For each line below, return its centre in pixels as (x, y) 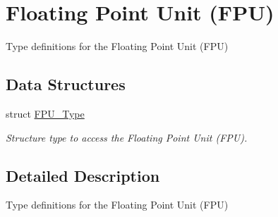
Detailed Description (83, 175)
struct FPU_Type (45, 113)
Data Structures (66, 84)
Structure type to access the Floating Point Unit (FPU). (127, 137)
